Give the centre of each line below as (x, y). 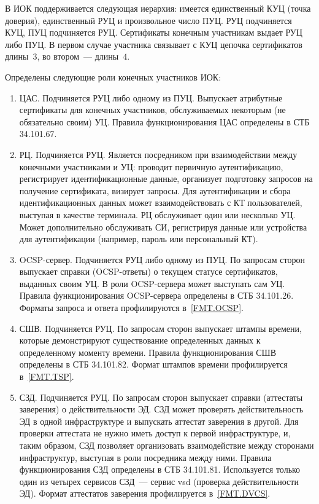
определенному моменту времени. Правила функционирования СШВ (148, 352)
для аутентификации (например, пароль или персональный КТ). (139, 239)
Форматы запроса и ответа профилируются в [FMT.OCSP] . (131, 308)
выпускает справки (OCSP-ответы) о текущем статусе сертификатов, (148, 271)
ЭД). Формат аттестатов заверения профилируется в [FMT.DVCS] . (145, 493)
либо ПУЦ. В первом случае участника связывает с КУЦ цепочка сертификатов (154, 44)
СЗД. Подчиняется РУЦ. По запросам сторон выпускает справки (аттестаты (161, 397)
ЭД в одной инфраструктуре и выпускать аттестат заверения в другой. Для (159, 421)
